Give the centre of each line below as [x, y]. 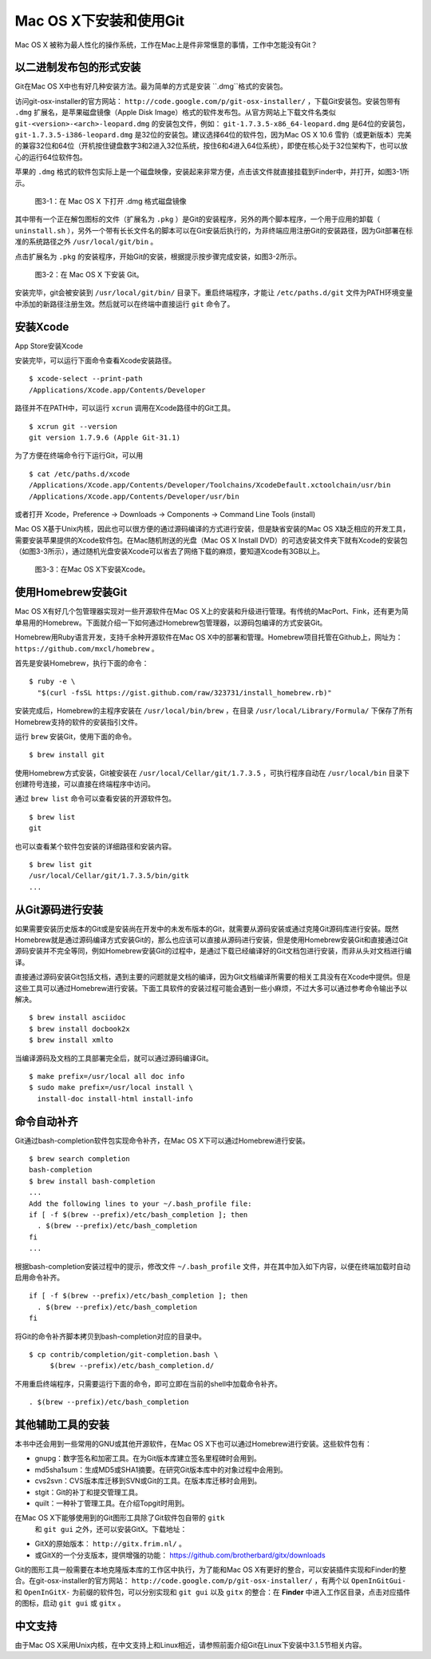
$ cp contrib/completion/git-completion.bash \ [124, 1354]
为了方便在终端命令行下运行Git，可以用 [79, 456]
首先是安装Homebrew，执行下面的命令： [82, 662]
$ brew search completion [80, 1159]
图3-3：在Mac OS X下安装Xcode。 [92, 569]
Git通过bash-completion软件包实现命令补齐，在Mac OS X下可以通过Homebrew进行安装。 [162, 1140]
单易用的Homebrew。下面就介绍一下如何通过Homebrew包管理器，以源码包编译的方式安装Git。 [171, 623]
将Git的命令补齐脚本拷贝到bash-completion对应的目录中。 [111, 1336]
